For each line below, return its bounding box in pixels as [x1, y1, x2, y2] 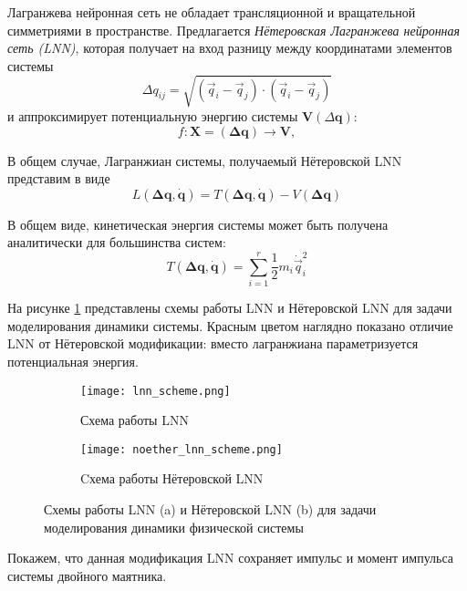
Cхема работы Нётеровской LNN [80, 469, 264, 488]
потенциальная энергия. [7, 351, 139, 370]
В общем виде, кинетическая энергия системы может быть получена [7, 214, 389, 233]
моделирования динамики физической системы [44, 517, 304, 536]
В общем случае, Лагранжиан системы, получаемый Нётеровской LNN [7, 150, 402, 170]
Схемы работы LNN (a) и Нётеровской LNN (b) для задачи [44, 500, 377, 519]
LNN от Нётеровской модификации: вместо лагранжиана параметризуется [7, 334, 419, 353]
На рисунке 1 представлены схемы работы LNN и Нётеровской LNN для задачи [7, 298, 452, 317]
